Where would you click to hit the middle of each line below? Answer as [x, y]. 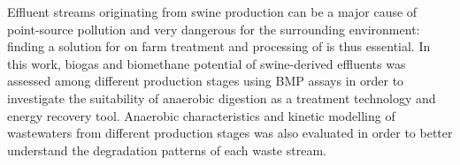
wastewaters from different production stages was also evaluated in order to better [230, 133]
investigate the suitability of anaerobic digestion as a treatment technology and [222, 97]
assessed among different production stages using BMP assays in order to [206, 81]
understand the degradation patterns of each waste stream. [167, 150]
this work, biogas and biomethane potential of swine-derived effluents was [207, 63]
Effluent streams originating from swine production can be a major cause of [212, 11]
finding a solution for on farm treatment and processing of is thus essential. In [219, 46]
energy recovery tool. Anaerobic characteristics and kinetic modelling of [201, 115]
